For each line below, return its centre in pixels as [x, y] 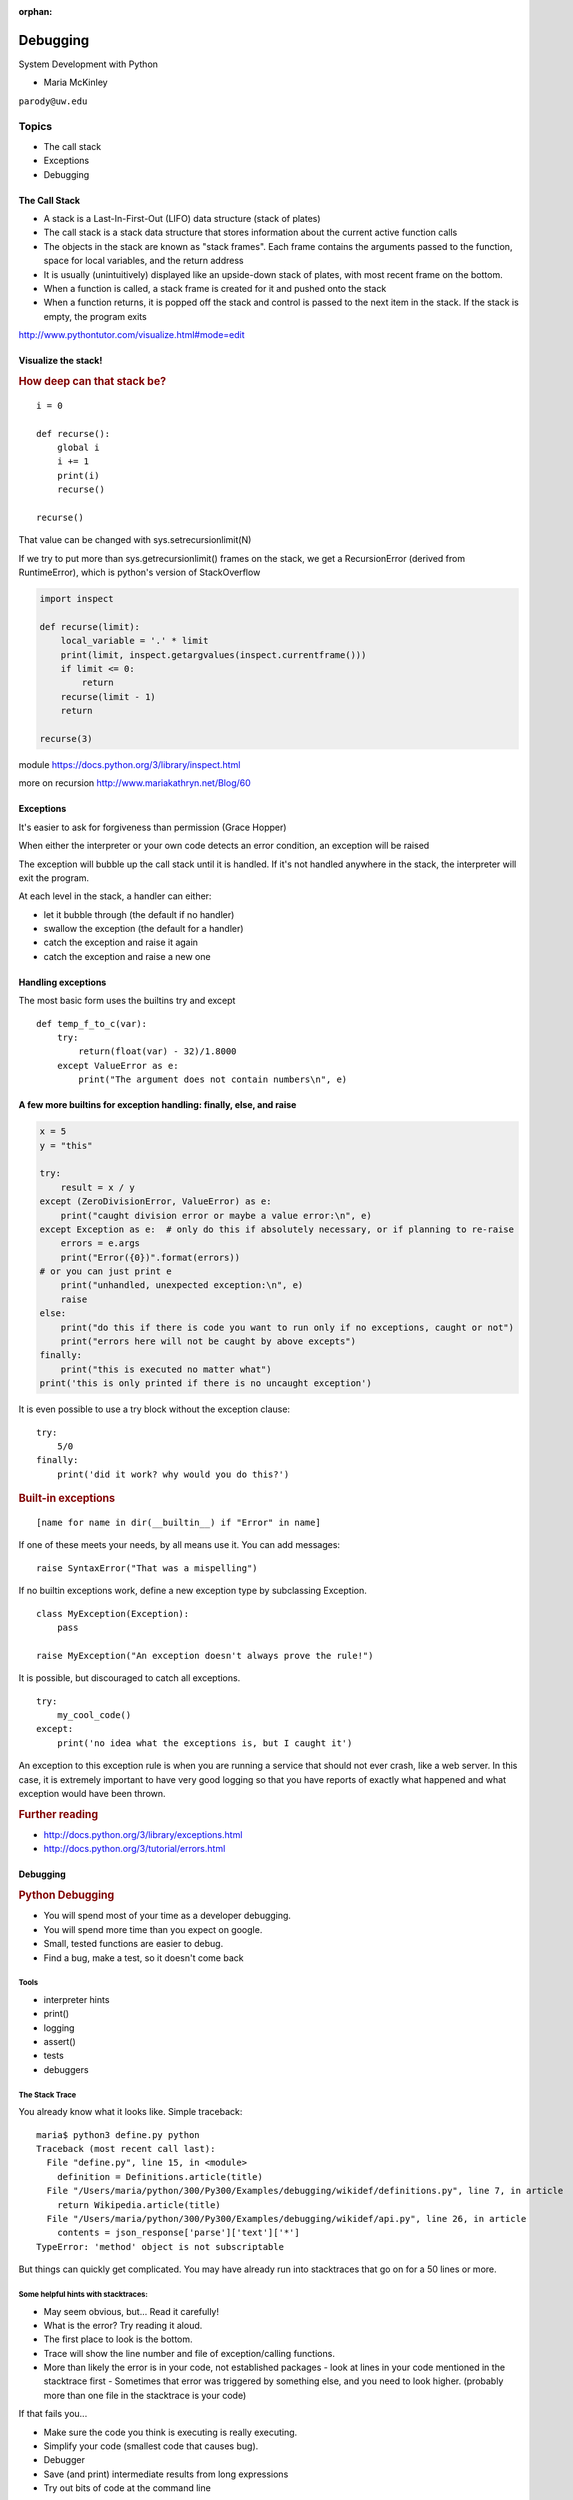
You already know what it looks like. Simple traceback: [130, 2112]
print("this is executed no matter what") [166, 1369]
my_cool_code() [94, 1714]
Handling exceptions [62, 982]
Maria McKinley [76, 82]
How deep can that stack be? [92, 381]
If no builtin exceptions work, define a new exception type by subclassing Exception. [192, 1591]
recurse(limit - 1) [108, 696]
